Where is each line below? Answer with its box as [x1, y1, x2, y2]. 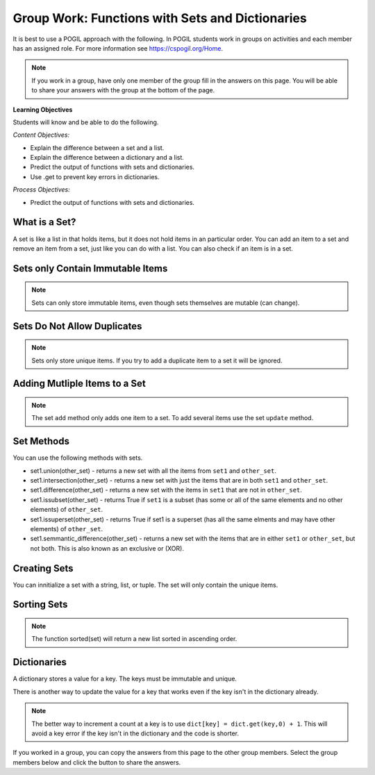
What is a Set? [12, 216, 76, 228]
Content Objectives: [12, 131, 70, 139]
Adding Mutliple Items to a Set [12, 378, 146, 390]
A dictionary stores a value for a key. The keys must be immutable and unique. [12, 674, 237, 683]
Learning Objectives [12, 105, 73, 114]
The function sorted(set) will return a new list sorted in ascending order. [31, 635, 237, 643]
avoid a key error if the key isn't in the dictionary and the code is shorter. [31, 729, 240, 737]
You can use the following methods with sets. [12, 453, 143, 462]
